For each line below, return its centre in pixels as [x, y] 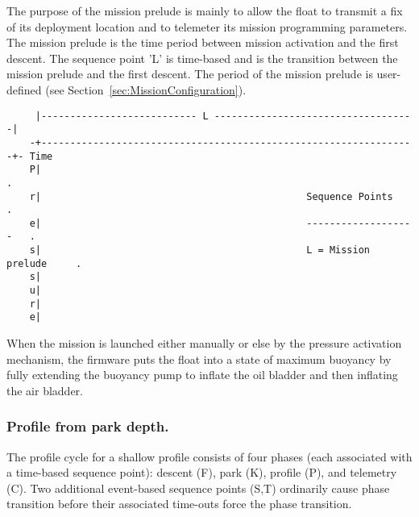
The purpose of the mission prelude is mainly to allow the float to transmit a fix [205, 10]
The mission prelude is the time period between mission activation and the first [203, 42]
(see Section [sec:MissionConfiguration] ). [146, 89]
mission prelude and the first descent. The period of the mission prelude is [190, 74]
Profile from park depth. [88, 426]
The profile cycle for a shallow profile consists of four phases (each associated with [209, 456]
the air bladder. [45, 390]
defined [24, 89]
